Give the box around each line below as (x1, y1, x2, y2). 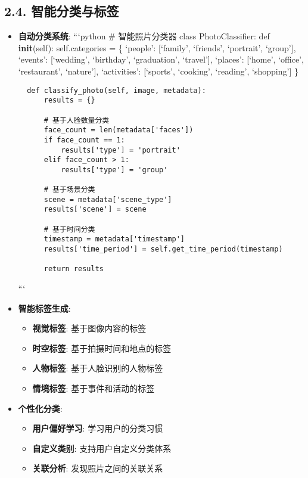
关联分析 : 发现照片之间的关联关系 (32, 462, 163, 474)
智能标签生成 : (18, 302, 71, 314)
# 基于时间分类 (43, 225, 95, 234)
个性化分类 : (18, 402, 63, 414)
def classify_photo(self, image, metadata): (27, 86, 206, 95)
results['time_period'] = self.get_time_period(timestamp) (43, 245, 283, 254)
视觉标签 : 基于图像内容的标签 (32, 322, 147, 334)
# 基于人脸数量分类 (43, 116, 110, 125)
